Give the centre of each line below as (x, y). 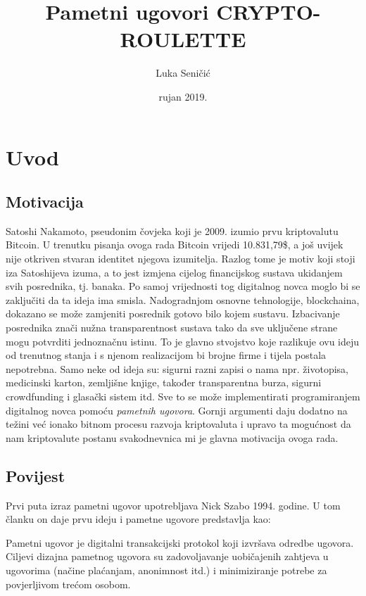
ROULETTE (183, 39)
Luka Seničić (183, 73)
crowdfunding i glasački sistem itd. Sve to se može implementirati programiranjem (183, 397)
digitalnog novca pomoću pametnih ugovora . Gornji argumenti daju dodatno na (177, 410)
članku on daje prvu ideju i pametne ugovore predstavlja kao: (138, 519)
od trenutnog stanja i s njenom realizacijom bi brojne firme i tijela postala (166, 355)
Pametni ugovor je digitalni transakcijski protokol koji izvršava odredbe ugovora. (180, 542)
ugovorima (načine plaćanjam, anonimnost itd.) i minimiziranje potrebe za (166, 570)
